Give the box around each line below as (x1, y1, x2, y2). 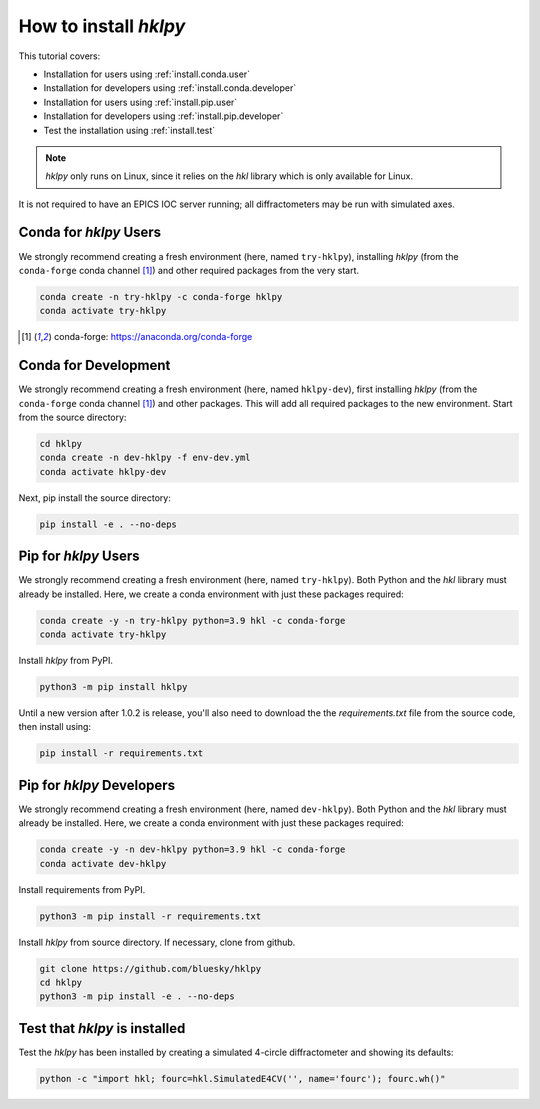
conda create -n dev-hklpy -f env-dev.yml (39, 452, 251, 464)
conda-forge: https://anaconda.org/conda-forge (53, 331, 253, 343)
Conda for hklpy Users (18, 224, 162, 241)
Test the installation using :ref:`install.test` (43, 124, 216, 136)
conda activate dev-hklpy (39, 858, 167, 869)
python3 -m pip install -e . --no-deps (39, 991, 235, 1002)
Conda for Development (18, 357, 171, 374)
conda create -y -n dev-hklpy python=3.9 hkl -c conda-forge (39, 844, 346, 855)
